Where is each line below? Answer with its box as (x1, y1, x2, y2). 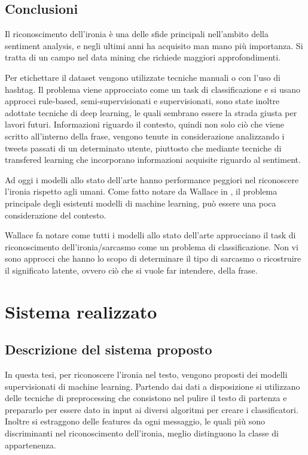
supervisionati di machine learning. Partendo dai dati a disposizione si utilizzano (5, 380, 300, 392)
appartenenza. (5, 438, 56, 451)
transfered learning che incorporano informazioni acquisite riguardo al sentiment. (5, 153, 301, 166)
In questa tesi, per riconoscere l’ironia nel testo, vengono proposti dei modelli (5, 368, 288, 381)
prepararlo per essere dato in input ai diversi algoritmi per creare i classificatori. (5, 403, 298, 415)
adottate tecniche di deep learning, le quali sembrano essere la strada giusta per (5, 106, 297, 119)
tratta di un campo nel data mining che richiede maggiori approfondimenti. (5, 51, 281, 63)
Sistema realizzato (5, 299, 157, 323)
